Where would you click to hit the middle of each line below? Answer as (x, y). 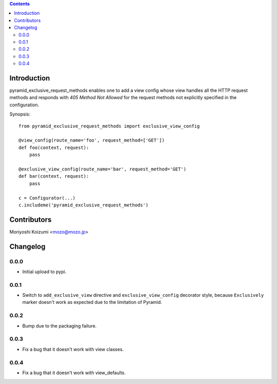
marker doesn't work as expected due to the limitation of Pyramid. (92, 302)
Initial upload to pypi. (44, 272)
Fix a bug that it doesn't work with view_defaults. (74, 373)
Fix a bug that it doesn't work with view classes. (73, 349)
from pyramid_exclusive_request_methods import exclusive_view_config (109, 126)
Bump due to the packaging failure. (60, 325)
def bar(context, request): (54, 176)
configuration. (24, 105)
